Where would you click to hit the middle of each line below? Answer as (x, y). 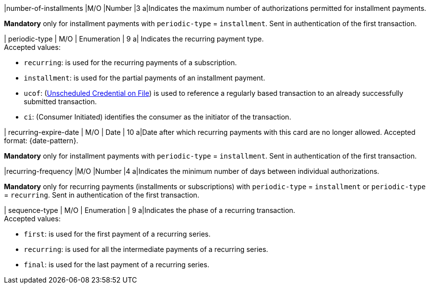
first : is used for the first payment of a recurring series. (117, 234)
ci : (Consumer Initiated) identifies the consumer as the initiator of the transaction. (158, 117)
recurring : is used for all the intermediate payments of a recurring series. (146, 249)
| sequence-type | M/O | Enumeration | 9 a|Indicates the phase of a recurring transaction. (150, 210)
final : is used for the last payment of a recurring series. (117, 265)
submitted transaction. (60, 102)
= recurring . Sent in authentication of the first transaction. (102, 195)
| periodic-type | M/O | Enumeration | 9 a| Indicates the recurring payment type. (134, 39)
